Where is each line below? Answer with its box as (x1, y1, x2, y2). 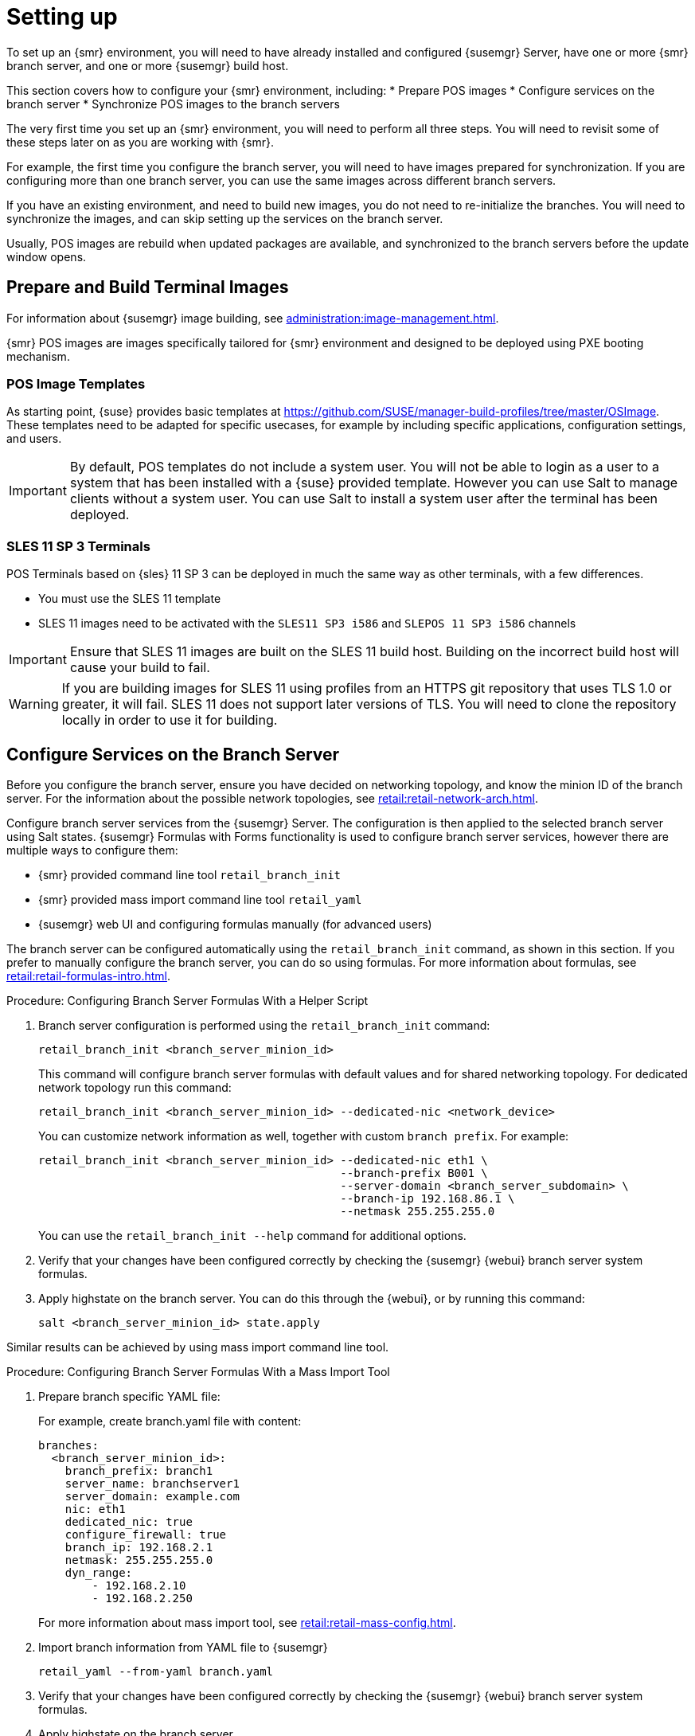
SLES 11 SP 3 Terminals (6, 538, 150, 554)
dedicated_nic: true (64, 1515, 193, 1528)
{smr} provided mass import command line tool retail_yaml (38, 892, 362, 906)
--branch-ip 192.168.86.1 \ (340, 1191, 515, 1205)
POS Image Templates (6, 375, 146, 392)
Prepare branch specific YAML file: (38, 1389, 221, 1403)
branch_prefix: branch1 (64, 1464, 213, 1477)
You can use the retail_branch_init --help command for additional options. (38, 1228, 467, 1242)
